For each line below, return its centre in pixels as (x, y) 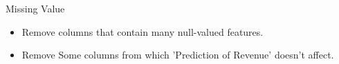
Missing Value (35, 8)
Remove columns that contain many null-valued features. (143, 31)
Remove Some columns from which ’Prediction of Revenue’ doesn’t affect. (178, 55)
